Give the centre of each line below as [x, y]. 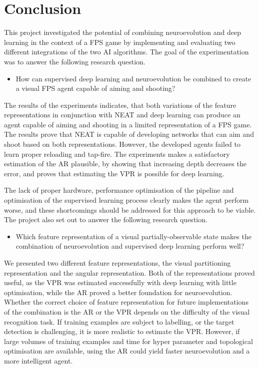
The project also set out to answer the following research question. [106, 219]
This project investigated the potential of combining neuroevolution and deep [122, 32]
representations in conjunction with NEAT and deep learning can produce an [122, 115]
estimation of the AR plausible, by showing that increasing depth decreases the [125, 164]
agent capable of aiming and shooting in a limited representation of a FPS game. [128, 124]
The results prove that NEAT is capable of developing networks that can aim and [129, 134]
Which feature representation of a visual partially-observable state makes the [133, 236]
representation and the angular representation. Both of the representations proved [129, 272]
